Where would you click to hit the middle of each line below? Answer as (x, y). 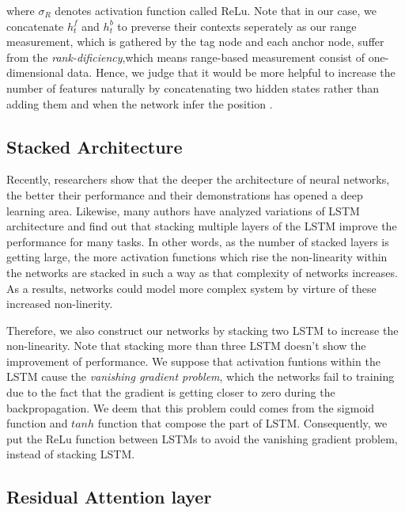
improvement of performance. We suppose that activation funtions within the (193, 361)
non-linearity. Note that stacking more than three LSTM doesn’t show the (186, 346)
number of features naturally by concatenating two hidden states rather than (193, 87)
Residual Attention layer (109, 497)
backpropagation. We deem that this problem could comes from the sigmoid (191, 407)
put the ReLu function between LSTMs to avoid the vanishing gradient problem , (202, 438)
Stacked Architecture (95, 146)
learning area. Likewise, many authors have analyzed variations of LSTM (183, 210)
